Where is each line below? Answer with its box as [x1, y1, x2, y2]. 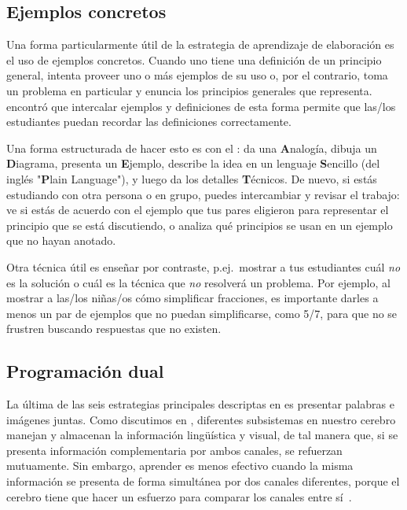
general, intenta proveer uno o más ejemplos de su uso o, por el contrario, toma [6, 67, 388, 83]
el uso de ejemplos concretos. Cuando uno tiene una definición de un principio [6, 51, 382, 68]
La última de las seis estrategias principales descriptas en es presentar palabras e [6, 396, 394, 412]
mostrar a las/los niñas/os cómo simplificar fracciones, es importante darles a [6, 290, 379, 306]
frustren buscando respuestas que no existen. [6, 320, 222, 337]
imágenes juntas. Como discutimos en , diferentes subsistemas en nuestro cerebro [6, 411, 396, 427]
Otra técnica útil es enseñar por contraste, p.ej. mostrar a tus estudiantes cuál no [6, 258, 401, 275]
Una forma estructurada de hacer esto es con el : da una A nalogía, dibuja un [6, 139, 377, 156]
